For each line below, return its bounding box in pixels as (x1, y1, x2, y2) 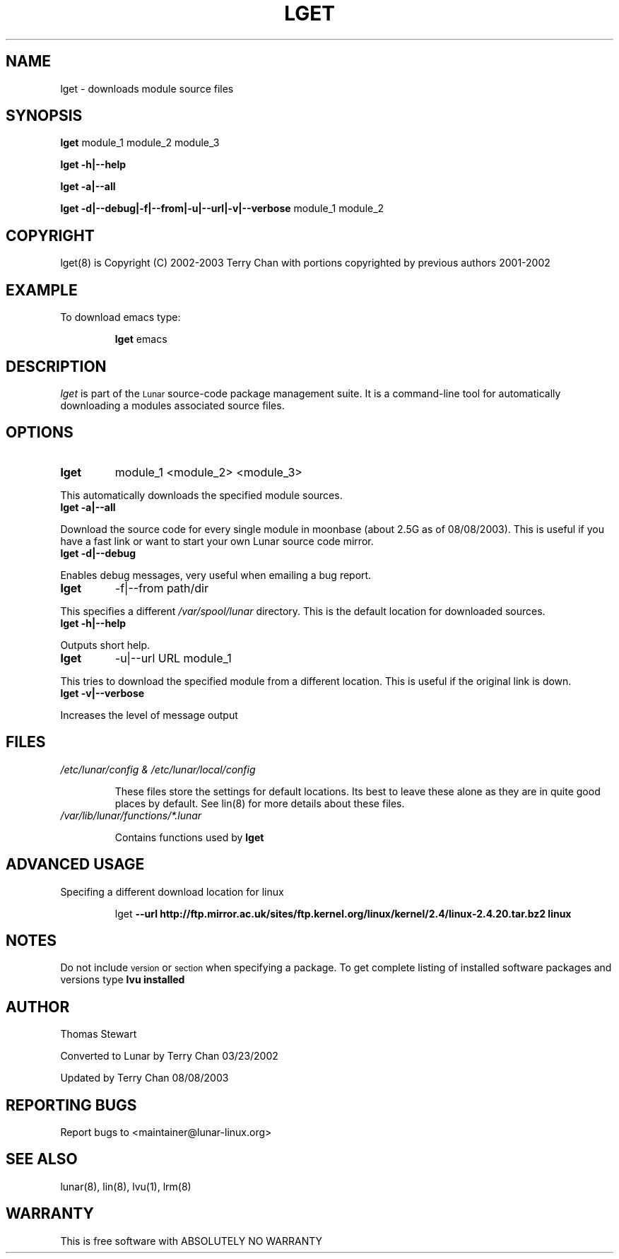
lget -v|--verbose (60, 686, 145, 699)
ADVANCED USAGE (6, 855, 145, 874)
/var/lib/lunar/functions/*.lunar (60, 809, 202, 821)
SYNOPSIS (6, 107, 83, 125)
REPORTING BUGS (6, 1096, 137, 1114)
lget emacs (114, 333, 167, 346)
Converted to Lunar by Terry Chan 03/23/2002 (60, 1050, 278, 1062)
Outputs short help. (60, 638, 151, 651)
